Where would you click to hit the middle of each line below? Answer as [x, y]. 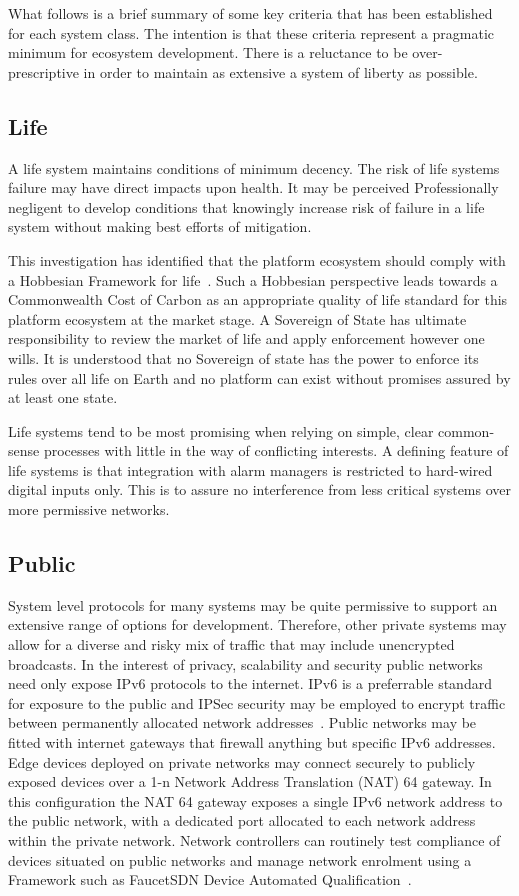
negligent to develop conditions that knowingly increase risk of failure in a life [246, 206]
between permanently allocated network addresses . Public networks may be [242, 722]
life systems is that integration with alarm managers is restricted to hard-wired [250, 469]
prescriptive [43, 71]
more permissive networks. [89, 509]
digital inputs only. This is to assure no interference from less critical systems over [260, 489]
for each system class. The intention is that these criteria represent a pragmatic [251, 32]
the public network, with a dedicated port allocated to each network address [242, 820]
